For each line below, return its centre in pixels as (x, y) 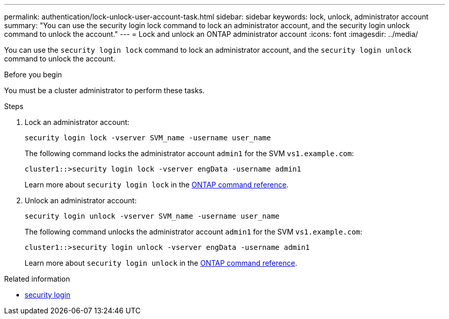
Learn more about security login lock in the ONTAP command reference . (157, 185)
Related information (37, 279)
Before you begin (33, 75)
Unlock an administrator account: (81, 200)
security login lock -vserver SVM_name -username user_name (148, 138)
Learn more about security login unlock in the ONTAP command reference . (161, 263)
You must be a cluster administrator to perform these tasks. (105, 90)
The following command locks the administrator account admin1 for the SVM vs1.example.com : (189, 153)
